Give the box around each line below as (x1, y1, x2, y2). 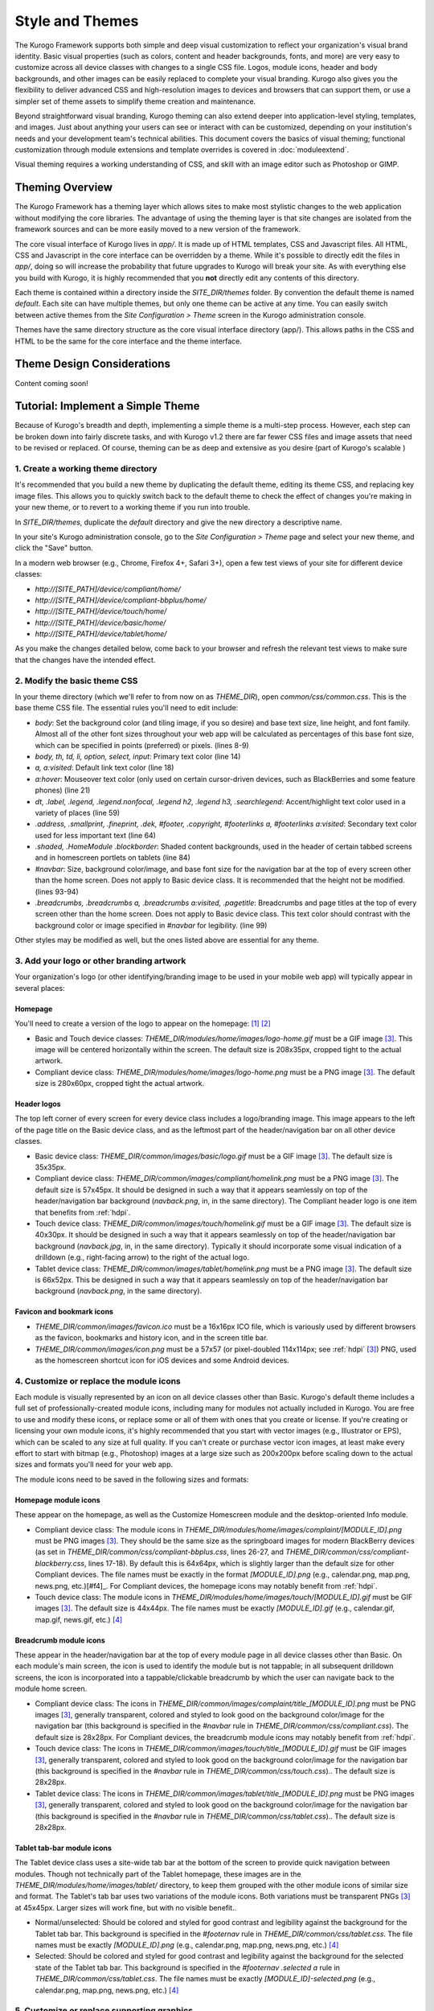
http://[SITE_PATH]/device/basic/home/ (35, 618, 166, 627)
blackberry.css (35, 1558, 84, 1568)
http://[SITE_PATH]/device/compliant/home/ (35, 584, 181, 594)
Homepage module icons (14, 1495, 100, 1504)
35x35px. (35, 1162, 67, 1172)
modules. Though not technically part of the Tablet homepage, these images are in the (14, 1869, 301, 1878)
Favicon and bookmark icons (14, 1307, 114, 1317)
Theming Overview (14, 181, 113, 195)
